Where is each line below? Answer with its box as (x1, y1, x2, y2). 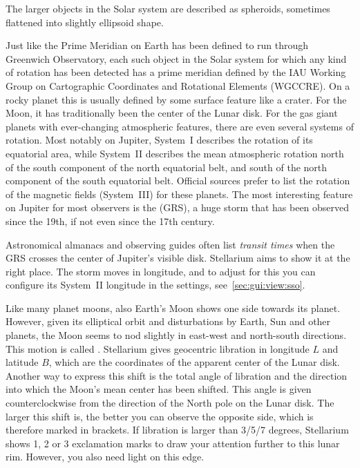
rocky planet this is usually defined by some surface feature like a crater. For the (6, 92, 347, 106)
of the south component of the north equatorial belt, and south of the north (6, 159, 328, 174)
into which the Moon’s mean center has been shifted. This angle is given (6, 382, 312, 396)
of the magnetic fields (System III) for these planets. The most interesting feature (6, 186, 353, 201)
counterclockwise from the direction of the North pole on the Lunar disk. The (6, 396, 334, 410)
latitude (6, 355, 39, 369)
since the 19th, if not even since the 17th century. (6, 213, 215, 228)
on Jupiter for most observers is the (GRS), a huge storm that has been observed (6, 200, 350, 215)
